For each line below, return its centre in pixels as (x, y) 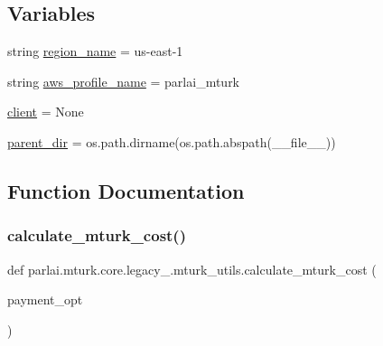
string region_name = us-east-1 (95, 51)
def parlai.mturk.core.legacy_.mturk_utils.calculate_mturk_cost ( (192, 269)
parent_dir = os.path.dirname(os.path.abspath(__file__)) (172, 141)
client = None (46, 112)
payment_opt (45, 299)
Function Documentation (126, 190)
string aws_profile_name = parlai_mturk (124, 81)
